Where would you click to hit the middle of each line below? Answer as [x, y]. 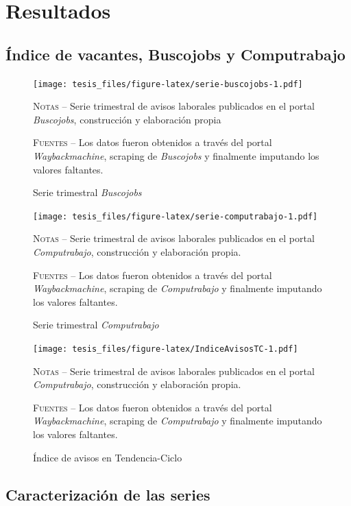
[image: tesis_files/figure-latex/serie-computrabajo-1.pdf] [175, 216]
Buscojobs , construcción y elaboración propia [127, 119]
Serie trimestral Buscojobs [87, 192]
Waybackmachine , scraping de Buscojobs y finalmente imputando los [176, 156]
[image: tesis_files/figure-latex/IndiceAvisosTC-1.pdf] [166, 349]
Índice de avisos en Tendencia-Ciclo [108, 457]
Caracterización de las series [108, 494]
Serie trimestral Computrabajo [96, 325]
